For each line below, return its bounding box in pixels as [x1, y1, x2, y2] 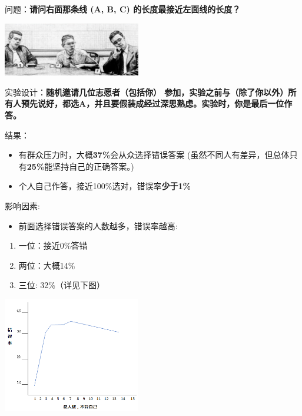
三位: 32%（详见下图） [18, 279, 105, 291]
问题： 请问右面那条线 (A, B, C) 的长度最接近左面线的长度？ [5, 3, 241, 15]
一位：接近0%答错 [18, 239, 88, 252]
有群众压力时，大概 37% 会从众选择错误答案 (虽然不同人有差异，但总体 [18, 148, 290, 161]
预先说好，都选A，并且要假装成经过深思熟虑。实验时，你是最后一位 [21, 97, 284, 110]
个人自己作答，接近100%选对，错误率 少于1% [18, 180, 191, 192]
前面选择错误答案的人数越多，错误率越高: [18, 219, 178, 232]
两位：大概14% [18, 259, 75, 271]
